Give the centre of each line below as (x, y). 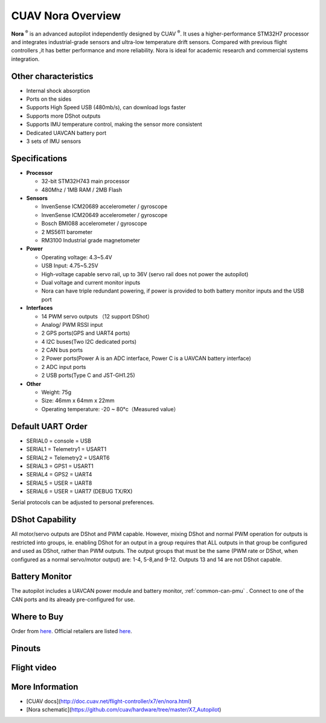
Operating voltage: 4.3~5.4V (77, 257)
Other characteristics (52, 76)
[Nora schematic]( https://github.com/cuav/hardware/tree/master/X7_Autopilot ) (124, 710)
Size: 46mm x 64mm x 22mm (78, 400)
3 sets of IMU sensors (54, 141)
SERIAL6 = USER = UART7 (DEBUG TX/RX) (79, 491)
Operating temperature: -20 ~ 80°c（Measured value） (110, 409)
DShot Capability (44, 519)
